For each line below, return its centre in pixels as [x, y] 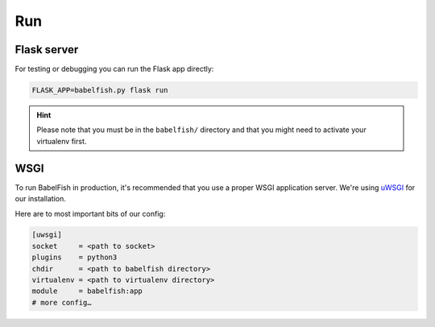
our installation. [40, 199]
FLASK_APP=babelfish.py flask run [100, 90]
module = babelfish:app [87, 291]
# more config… [62, 302]
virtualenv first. [62, 141]
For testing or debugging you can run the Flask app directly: [114, 69]
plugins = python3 [75, 257]
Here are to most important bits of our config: [90, 213]
